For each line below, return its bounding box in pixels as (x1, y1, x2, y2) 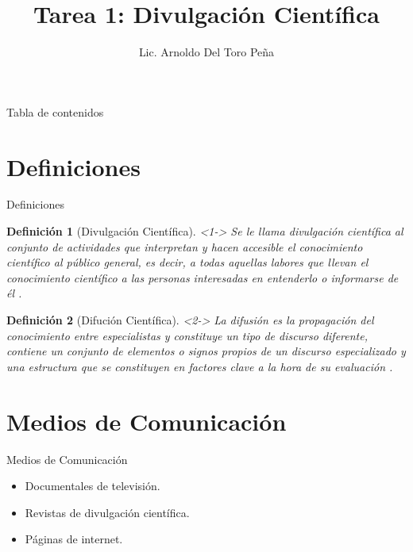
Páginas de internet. (25, 531, 123, 547)
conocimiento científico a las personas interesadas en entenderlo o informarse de (6, 269, 399, 286)
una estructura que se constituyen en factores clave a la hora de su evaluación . (6, 358, 393, 374)
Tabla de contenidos (6, 103, 104, 120)
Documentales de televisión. (25, 477, 160, 494)
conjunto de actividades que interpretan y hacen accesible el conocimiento (6, 238, 363, 255)
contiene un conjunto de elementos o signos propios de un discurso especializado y (6, 343, 406, 359)
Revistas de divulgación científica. (25, 504, 190, 520)
